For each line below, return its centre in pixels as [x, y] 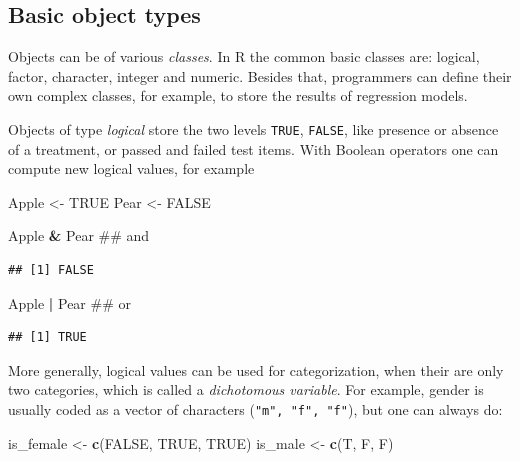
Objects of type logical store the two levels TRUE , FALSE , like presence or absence [253, 128]
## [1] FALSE [51, 270]
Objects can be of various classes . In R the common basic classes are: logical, [244, 56]
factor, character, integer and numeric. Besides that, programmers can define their [260, 75]
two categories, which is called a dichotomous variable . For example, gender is [246, 389]
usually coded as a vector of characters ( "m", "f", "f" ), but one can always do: [255, 408]
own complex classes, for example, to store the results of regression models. [238, 95]
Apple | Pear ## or [69, 302]
